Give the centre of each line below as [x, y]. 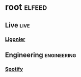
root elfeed [26, 7]
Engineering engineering [40, 55]
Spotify [14, 69]
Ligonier [15, 39]
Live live [18, 25]
